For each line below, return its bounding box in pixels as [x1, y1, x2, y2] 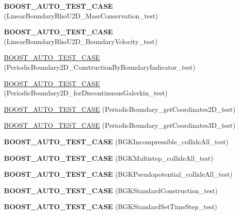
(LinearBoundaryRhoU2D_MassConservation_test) [4, 10, 158, 20]
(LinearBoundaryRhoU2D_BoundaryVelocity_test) [4, 36, 158, 46]
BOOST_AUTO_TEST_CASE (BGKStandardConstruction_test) [4, 185, 218, 195]
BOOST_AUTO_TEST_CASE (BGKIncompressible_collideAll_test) [4, 136, 229, 146]
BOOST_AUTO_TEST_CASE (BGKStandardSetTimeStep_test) [4, 201, 218, 212]
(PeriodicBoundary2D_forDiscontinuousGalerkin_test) [4, 88, 168, 98]
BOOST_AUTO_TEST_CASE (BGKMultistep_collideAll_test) [4, 153, 213, 163]
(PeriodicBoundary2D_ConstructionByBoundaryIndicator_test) [4, 61, 195, 72]
